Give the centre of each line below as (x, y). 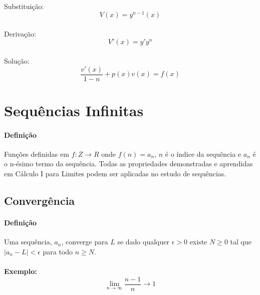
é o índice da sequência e (203, 154)
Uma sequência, (28, 242)
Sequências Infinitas (74, 110)
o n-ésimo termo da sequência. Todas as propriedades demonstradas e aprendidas (128, 164)
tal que (241, 242)
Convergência (40, 201)
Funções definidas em (37, 154)
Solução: (17, 61)
